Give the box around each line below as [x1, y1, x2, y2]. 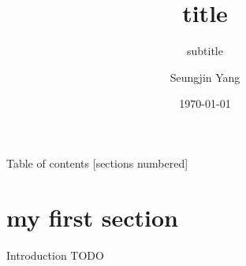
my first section [6, 201, 178, 233]
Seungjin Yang [170, 68, 240, 85]
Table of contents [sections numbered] [6, 154, 188, 171]
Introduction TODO [6, 246, 104, 263]
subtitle [187, 42, 223, 59]
